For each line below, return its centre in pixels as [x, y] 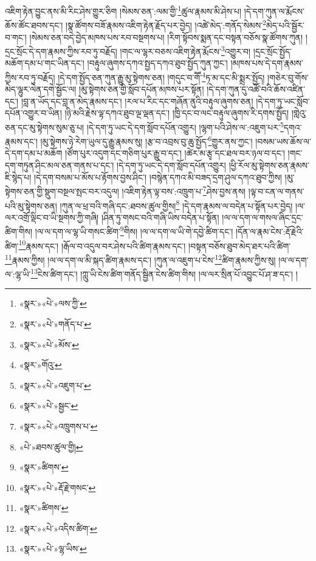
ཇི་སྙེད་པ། [18, 177]
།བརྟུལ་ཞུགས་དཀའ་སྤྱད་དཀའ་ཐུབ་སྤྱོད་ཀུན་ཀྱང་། [157, 63]
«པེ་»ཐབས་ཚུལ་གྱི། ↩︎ [51, 446]
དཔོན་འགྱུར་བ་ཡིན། [33, 113]
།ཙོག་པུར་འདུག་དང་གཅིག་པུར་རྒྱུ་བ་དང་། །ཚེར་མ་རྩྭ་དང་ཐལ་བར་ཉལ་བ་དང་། [175, 153]
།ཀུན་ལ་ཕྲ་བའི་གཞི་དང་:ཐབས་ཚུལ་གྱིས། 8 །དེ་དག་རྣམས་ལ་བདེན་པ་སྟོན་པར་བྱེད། [176, 204]
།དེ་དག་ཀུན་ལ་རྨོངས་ [274, 11]
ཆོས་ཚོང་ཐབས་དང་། [34, 25]
